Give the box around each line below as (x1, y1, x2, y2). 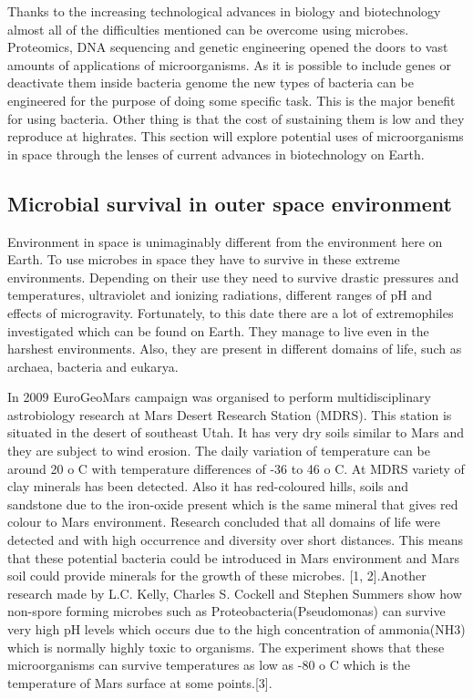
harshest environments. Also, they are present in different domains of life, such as (7, 339, 462, 358)
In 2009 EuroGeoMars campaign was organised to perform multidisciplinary (7, 387, 431, 406)
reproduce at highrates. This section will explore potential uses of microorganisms (7, 127, 464, 146)
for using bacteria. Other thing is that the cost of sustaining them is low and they (7, 108, 465, 128)
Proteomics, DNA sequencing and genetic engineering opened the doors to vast (7, 37, 448, 57)
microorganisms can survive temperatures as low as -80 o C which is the (7, 655, 411, 674)
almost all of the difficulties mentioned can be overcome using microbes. (7, 19, 409, 38)
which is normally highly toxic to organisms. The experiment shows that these (7, 637, 445, 656)
